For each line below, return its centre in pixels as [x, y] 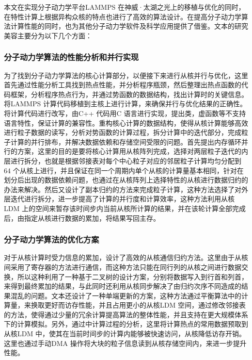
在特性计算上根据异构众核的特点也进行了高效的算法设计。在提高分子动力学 [123, 16]
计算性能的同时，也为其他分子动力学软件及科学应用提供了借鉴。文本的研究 [129, 26]
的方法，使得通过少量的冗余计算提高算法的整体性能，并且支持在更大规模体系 [126, 314]
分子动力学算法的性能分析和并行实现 [71, 57]
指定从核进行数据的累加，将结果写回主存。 [92, 218]
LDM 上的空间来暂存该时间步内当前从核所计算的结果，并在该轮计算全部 [118, 208]
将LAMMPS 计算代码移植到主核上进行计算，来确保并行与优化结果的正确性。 [125, 104]
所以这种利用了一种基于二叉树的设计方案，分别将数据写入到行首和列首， [133, 276]
